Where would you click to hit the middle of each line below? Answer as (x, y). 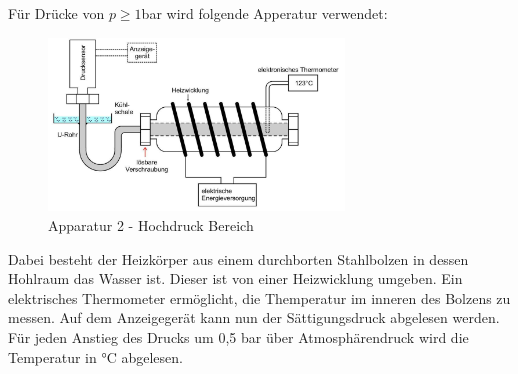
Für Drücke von (56, 13)
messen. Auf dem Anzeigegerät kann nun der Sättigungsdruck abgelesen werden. (254, 317)
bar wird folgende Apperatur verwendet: (264, 13)
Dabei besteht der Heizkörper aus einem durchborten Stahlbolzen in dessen (238, 258)
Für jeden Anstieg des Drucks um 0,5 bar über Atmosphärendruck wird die (238, 337)
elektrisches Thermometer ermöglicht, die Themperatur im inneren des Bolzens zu (259, 297)
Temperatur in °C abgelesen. (95, 356)
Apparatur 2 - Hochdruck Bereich (151, 225)
